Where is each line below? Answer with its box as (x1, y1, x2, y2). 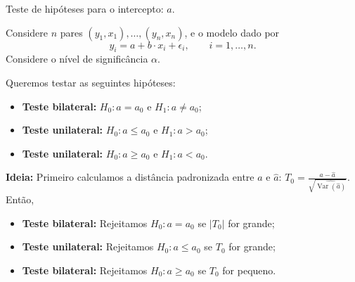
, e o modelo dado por (184, 25, 280, 39)
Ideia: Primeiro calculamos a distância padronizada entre (6, 169, 254, 184)
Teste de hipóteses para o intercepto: (6, 1, 164, 15)
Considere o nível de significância (6, 51, 148, 66)
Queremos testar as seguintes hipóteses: (6, 75, 176, 89)
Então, (6, 192, 34, 207)
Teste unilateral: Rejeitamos (22, 239, 154, 254)
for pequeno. (222, 262, 276, 277)
